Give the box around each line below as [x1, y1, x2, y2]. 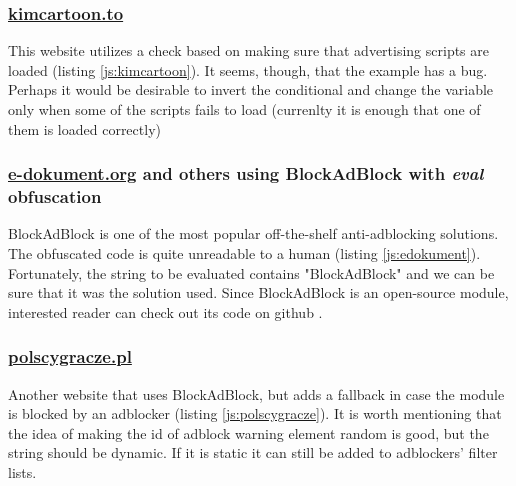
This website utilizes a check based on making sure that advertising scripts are [8, 40, 489, 61]
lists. [8, 461, 37, 482]
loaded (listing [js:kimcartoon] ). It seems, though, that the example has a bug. [8, 59, 488, 80]
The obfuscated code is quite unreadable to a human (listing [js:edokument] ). [8, 242, 481, 263]
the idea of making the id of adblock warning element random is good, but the [8, 422, 489, 443]
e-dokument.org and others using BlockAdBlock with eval [8, 161, 484, 186]
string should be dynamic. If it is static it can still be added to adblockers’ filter [8, 442, 498, 463]
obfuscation [8, 184, 102, 209]
